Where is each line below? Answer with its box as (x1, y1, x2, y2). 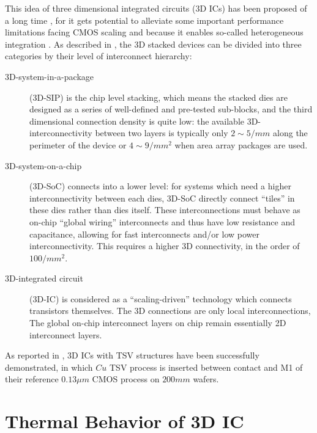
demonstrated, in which (5, 360, 93, 373)
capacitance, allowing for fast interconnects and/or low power (29, 227, 259, 240)
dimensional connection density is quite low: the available (29, 114, 245, 127)
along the (273, 126, 308, 139)
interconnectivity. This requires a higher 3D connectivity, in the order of (29, 239, 300, 252)
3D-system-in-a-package (5, 70, 94, 82)
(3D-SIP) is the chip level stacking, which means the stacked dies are (29, 90, 288, 103)
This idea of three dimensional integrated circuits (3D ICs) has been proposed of (5, 2, 307, 14)
